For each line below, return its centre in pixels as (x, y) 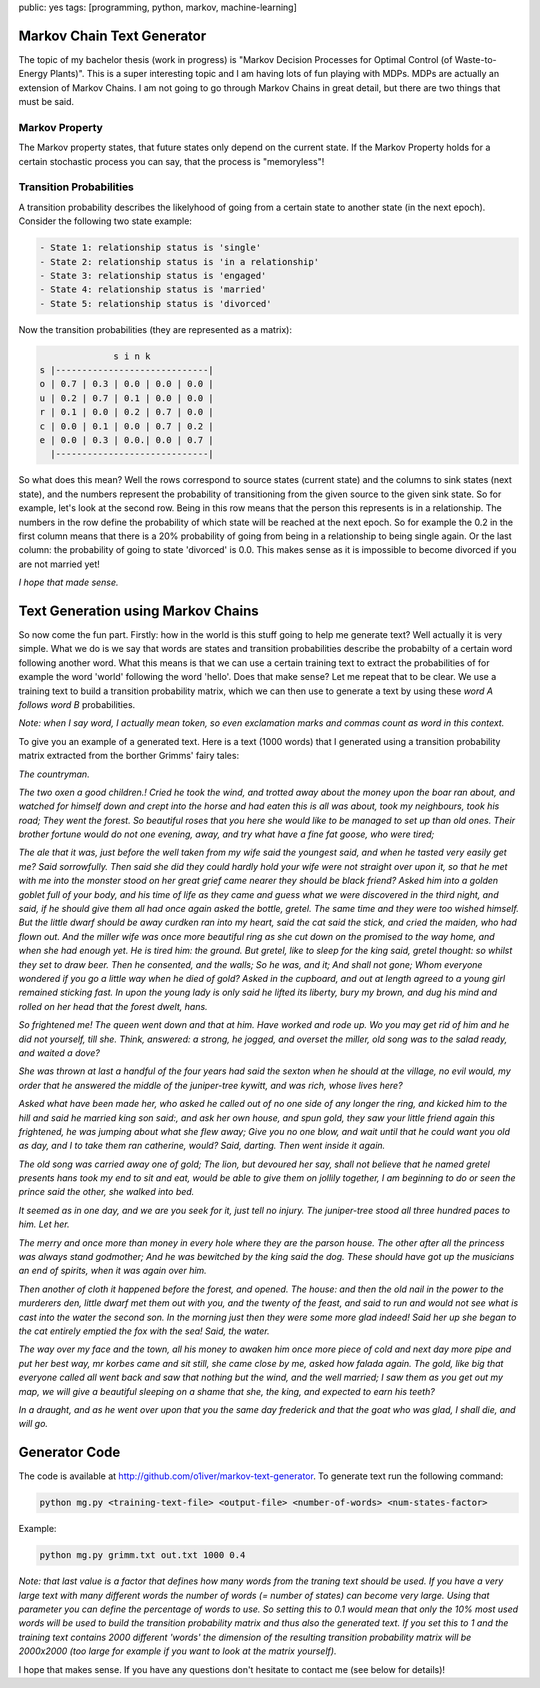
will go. (33, 1424)
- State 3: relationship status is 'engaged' (153, 275)
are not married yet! (59, 564)
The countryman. (54, 774)
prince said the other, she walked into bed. (106, 1192)
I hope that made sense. (68, 582)
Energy (33, 74)
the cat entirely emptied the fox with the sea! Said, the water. (144, 1331)
